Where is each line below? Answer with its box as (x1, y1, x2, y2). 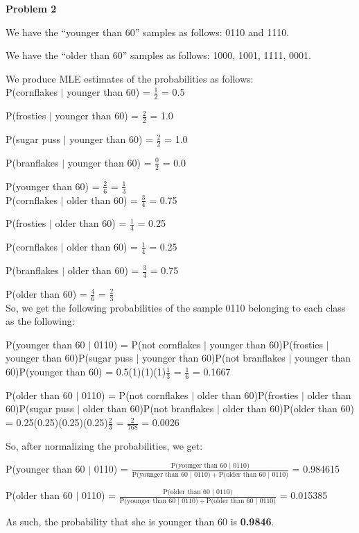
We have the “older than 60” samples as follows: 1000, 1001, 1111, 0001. (6, 48, 311, 62)
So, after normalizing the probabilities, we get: (6, 438, 203, 452)
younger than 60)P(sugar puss (6, 350, 134, 365)
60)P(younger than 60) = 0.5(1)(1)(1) (6, 364, 166, 379)
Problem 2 (6, 1, 57, 15)
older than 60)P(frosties (197, 387, 299, 402)
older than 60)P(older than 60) (222, 401, 354, 416)
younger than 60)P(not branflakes (142, 350, 286, 365)
